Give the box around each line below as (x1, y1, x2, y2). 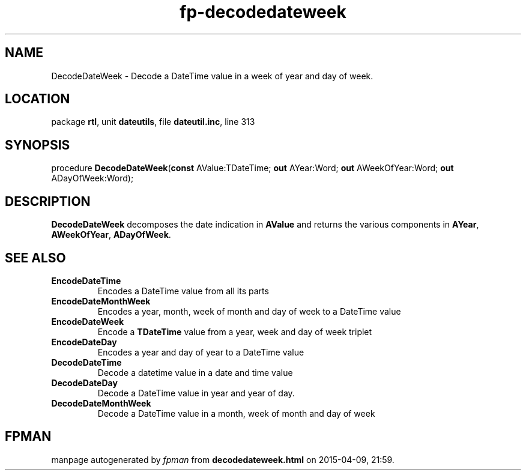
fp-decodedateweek (180, 2, 346, 22)
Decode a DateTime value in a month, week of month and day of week (97, 408, 375, 419)
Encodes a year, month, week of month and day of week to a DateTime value (97, 306, 401, 316)
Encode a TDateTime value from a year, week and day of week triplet (97, 326, 372, 337)
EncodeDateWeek (51, 316, 124, 327)
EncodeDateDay (51, 336, 117, 347)
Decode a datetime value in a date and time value (97, 367, 293, 378)
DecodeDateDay (51, 377, 118, 388)
